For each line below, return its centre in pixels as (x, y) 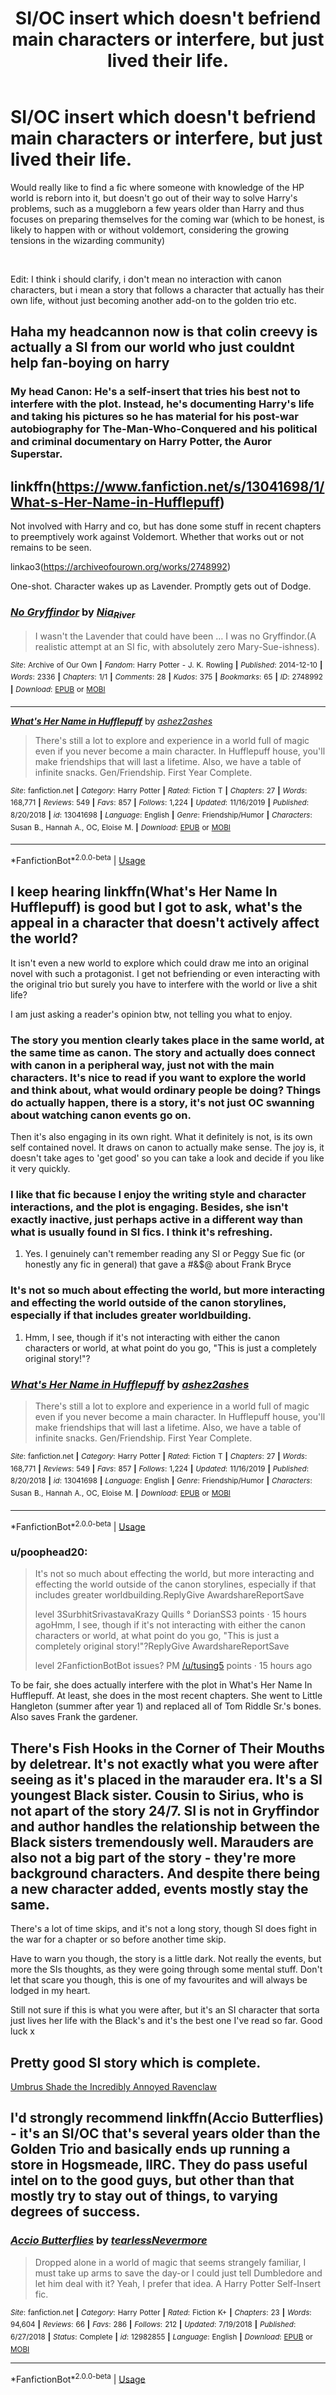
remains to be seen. (51, 548)
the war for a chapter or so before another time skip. (118, 1939)
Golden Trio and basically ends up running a (150, 2149)
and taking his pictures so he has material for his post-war (154, 417)
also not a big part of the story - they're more (153, 1857)
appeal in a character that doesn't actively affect (165, 923)
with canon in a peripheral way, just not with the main (142, 1065)
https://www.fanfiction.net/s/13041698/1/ (190, 486)
